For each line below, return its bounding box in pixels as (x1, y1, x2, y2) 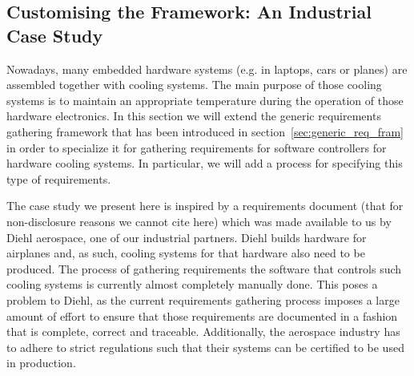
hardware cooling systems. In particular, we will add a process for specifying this (6, 155, 403, 172)
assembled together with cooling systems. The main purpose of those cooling (6, 76, 382, 93)
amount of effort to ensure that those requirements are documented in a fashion (6, 307, 398, 324)
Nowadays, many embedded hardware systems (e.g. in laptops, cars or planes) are (6, 60, 408, 77)
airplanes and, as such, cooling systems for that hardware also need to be (6, 245, 365, 261)
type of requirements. (6, 170, 111, 187)
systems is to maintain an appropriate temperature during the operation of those (6, 91, 404, 108)
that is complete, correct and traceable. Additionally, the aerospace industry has (6, 323, 400, 340)
